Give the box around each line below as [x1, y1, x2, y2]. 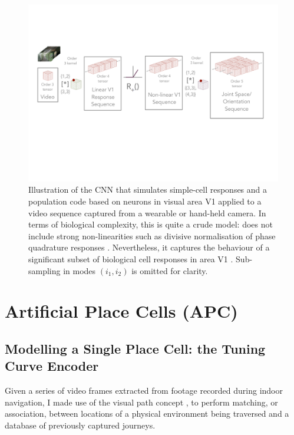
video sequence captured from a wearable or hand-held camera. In [28, 206, 266, 219]
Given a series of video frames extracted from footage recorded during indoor [5, 384, 283, 397]
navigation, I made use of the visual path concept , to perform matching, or [5, 396, 278, 408]
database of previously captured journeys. [5, 418, 156, 431]
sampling [28, 264, 61, 276]
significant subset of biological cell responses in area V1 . [28, 252, 233, 265]
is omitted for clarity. [131, 264, 208, 276]
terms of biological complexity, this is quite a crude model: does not [28, 218, 273, 230]
